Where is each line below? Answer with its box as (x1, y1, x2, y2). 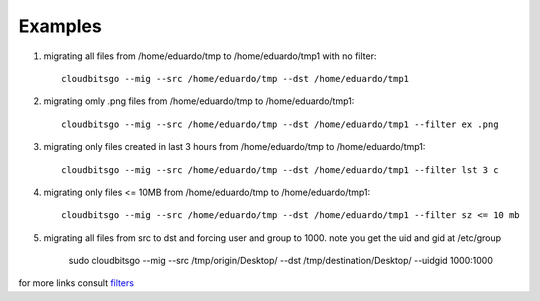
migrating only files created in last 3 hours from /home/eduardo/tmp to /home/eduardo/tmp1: (43, 141, 426, 153)
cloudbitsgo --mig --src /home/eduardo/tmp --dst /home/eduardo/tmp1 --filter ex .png (61, 118, 499, 130)
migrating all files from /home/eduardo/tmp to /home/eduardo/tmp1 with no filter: (43, 50, 377, 62)
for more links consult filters (18, 277, 135, 289)
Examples (18, 15, 102, 37)
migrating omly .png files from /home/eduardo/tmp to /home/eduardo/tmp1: (43, 95, 355, 107)
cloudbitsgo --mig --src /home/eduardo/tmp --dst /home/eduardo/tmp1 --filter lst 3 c (61, 164, 499, 175)
